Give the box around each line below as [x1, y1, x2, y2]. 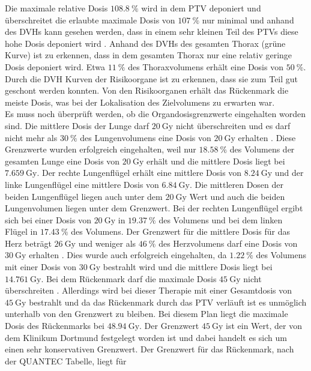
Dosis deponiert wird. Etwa [5, 60, 106, 73]
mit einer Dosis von [5, 261, 76, 273]
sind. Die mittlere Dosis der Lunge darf [5, 119, 149, 131]
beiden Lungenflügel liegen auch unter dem [5, 190, 163, 202]
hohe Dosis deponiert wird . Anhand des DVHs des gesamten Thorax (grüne [5, 37, 286, 49]
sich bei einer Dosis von [5, 213, 91, 226]
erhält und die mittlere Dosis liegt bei [146, 154, 285, 167]
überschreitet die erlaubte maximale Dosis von [5, 13, 175, 26]
